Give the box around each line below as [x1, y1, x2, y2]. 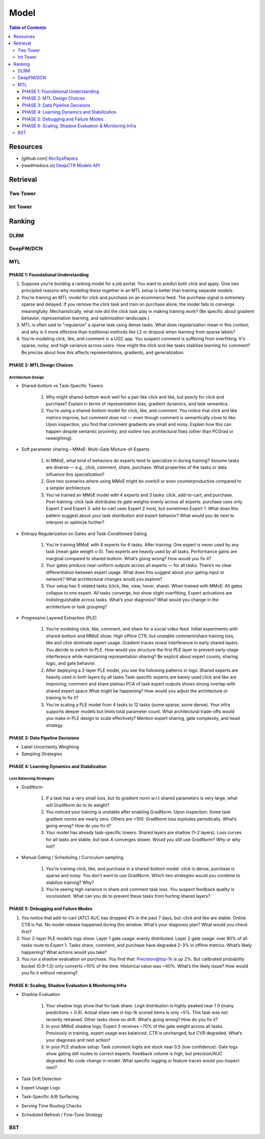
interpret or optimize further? [46, 519, 105, 525]
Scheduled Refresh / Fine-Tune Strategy [21, 1112, 103, 1118]
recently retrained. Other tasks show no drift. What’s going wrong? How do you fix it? [46, 1016, 218, 1022]
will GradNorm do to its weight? [46, 802, 110, 808]
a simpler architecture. [46, 485, 92, 491]
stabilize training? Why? [46, 880, 94, 885]
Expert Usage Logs [21, 1085, 60, 1091]
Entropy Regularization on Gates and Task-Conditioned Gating [21, 531, 147, 537]
